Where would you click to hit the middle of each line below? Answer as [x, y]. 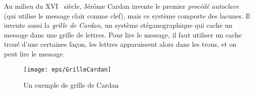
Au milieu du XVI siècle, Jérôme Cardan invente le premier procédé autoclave [122, 6]
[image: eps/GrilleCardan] [67, 69]
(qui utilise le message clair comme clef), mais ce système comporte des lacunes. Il [127, 15]
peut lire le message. [35, 53]
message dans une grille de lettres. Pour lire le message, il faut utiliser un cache [123, 34]
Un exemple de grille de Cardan [71, 85]
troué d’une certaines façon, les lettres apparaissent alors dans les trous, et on [120, 44]
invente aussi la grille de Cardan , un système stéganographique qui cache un [118, 25]
